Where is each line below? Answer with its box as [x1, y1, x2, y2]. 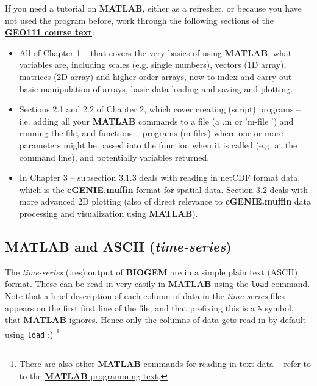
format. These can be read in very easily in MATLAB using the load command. [5, 277, 310, 290]
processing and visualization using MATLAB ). [19, 206, 198, 219]
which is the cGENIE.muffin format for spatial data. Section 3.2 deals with [19, 183, 308, 195]
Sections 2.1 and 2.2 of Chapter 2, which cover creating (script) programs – [19, 103, 301, 115]
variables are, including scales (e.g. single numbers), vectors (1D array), [19, 58, 287, 71]
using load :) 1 [5, 326, 60, 340]
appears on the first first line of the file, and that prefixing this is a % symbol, [5, 301, 294, 314]
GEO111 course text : [5, 26, 95, 38]
